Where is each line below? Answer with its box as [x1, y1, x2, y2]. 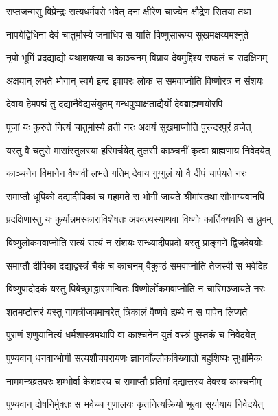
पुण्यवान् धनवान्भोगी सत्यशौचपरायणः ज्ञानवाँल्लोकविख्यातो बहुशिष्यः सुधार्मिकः [6, 350, 263, 364]
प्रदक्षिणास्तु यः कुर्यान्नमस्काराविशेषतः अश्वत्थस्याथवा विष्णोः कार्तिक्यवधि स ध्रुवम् [6, 212, 272, 226]
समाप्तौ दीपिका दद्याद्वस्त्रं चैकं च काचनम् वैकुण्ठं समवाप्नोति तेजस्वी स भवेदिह [6, 258, 268, 272]
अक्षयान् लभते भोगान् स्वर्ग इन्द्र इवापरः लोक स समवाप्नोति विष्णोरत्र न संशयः [6, 73, 264, 87]
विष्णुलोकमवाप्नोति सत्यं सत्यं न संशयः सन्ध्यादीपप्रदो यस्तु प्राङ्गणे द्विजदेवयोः [6, 234, 263, 249]
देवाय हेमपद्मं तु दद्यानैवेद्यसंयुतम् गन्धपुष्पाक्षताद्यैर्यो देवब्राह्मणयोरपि [6, 96, 223, 111]
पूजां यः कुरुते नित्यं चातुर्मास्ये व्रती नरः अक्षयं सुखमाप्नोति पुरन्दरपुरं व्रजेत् [6, 119, 251, 133]
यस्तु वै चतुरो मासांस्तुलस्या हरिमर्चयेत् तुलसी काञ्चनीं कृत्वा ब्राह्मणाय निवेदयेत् [6, 142, 270, 157]
